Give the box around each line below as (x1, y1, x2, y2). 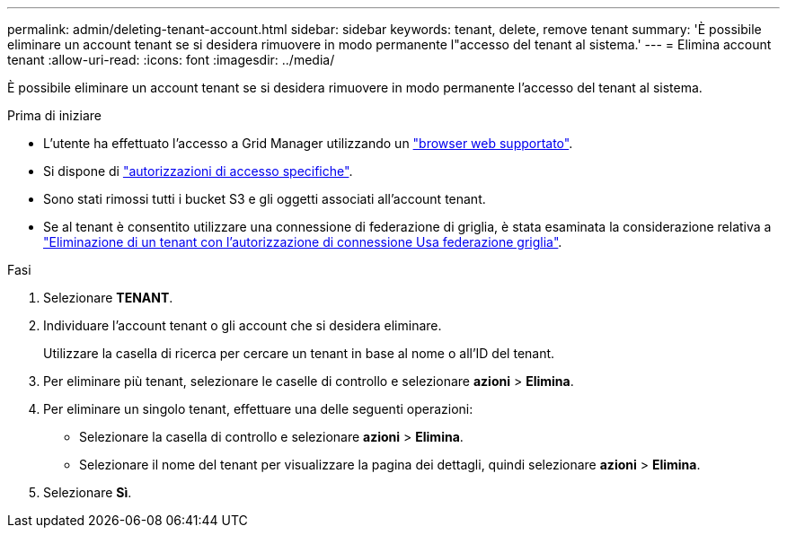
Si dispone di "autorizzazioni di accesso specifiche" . (43, 163, 353, 179)
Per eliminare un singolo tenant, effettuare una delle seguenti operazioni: (43, 401, 473, 417)
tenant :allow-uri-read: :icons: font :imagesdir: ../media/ (7, 52, 335, 67)
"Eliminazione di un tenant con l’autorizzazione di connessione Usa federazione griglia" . (43, 234, 562, 250)
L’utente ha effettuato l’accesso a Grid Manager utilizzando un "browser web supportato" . (43, 136, 573, 151)
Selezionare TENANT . (43, 290, 173, 305)
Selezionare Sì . (43, 485, 132, 500)
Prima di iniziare (7, 108, 102, 123)
